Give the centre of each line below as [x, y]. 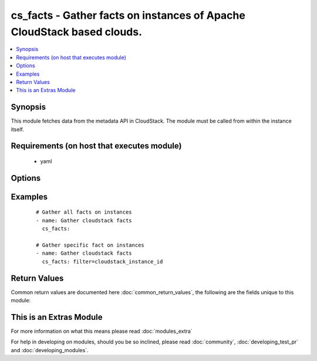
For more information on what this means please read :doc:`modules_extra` [102, 331]
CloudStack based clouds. [77, 32]
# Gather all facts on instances [84, 212]
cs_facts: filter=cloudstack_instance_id [102, 262]
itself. [18, 129]
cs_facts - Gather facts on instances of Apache [128, 15]
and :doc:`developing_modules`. [50, 350]
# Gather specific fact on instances [90, 245]
